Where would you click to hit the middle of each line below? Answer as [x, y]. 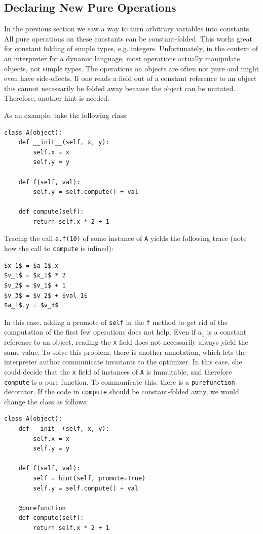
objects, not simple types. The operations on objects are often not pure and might [131, 68]
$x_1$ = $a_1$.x [31, 265]
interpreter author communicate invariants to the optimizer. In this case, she [123, 362]
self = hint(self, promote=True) [89, 478]
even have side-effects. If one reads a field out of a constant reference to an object [130, 78]
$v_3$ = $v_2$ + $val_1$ [46, 295]
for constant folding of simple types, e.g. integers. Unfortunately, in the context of [131, 48]
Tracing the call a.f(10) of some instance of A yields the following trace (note [125, 238]
